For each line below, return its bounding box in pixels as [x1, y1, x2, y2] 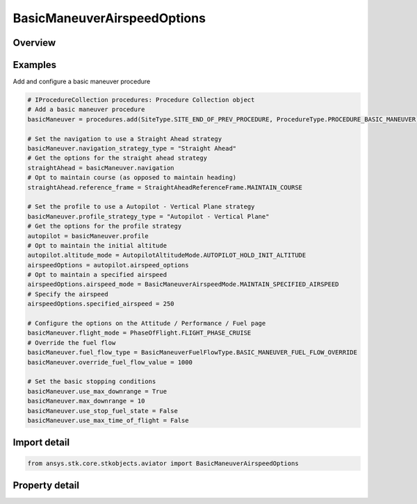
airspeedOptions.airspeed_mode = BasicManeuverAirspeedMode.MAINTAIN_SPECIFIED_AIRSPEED [27, 280, 340, 288]
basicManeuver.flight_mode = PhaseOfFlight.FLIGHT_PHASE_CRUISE [27, 329, 252, 337]
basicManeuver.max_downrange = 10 [27, 397, 145, 405]
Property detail [13, 479, 80, 491]
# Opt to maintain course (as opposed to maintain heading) [27, 174, 237, 182]
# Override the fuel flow [27, 339, 116, 346]
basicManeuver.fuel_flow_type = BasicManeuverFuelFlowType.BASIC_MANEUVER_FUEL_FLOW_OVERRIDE [27, 348, 358, 357]
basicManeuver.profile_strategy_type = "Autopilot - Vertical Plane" [27, 212, 270, 220]
